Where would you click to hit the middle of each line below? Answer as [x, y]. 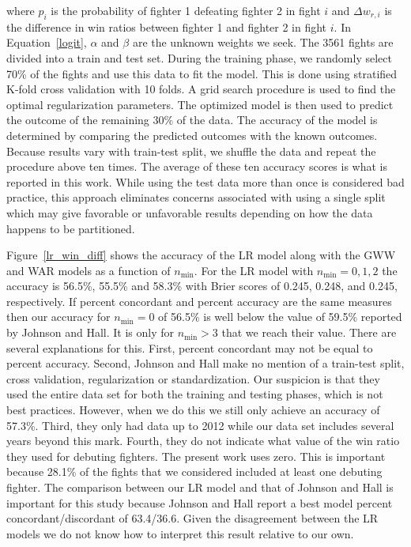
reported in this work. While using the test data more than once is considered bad [205, 181]
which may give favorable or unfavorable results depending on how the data [190, 212]
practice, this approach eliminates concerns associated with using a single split [196, 197]
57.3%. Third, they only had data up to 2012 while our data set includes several [200, 425]
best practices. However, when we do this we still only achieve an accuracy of [193, 410]
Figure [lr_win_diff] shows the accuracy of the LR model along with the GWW [201, 255]
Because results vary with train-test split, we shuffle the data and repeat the [191, 151]
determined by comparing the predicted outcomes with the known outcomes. [192, 135]
